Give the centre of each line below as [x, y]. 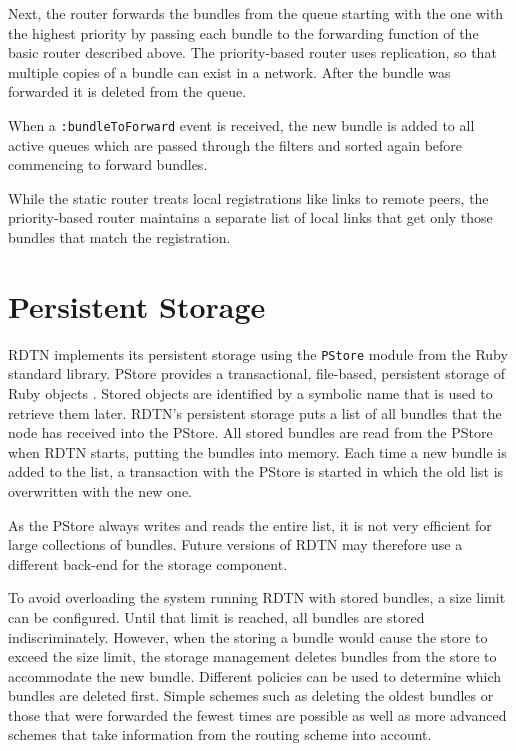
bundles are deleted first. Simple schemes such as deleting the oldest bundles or [251, 695]
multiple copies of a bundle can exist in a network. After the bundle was [229, 71]
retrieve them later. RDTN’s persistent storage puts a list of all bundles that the [255, 412]
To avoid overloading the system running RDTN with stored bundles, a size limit [257, 597]
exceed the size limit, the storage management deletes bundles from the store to [252, 656]
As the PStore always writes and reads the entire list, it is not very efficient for [250, 524]
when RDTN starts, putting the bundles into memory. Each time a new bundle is [257, 451]
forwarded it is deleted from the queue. [127, 91]
